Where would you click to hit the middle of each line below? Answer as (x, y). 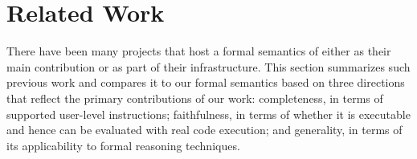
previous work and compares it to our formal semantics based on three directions (206, 82)
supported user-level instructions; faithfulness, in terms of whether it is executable (208, 114)
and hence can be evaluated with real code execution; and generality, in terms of (204, 130)
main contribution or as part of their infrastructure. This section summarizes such (208, 66)
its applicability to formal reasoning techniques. (123, 145)
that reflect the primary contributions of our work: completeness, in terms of (195, 98)
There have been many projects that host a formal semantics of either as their (199, 51)
